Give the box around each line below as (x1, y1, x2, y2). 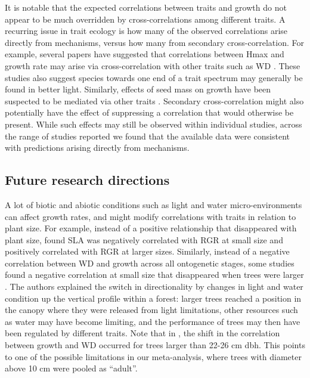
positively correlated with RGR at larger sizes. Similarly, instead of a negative (5, 245, 290, 258)
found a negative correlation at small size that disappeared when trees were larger (5, 268, 304, 281)
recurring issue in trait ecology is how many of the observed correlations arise (5, 24, 288, 37)
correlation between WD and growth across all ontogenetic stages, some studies (5, 256, 294, 269)
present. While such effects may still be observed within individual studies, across (5, 117, 302, 130)
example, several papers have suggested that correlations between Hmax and (5, 48, 284, 60)
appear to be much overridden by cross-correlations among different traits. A (5, 13, 286, 25)
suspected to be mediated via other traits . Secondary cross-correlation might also (5, 94, 304, 107)
